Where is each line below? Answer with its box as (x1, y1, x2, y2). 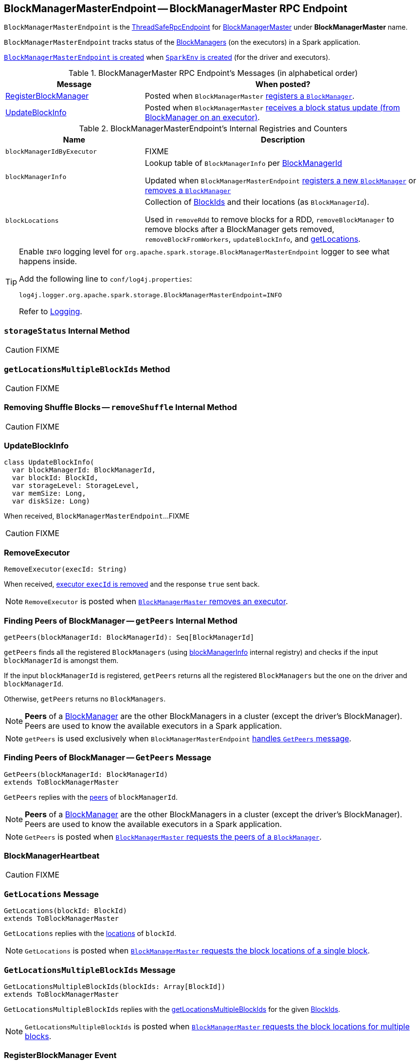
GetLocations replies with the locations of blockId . (4, 929, 177, 938)
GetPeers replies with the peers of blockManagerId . (4, 792, 178, 801)
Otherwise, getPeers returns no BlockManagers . (4, 694, 166, 703)
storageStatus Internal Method (4, 325, 130, 336)
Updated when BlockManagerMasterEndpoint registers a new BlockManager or (145, 176, 416, 186)
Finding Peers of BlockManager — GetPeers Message (4, 753, 212, 763)
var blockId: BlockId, (12, 474, 98, 482)
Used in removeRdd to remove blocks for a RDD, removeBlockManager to (145, 215, 394, 225)
